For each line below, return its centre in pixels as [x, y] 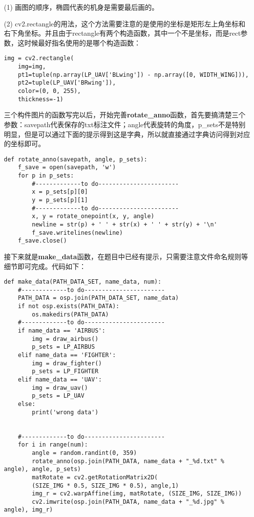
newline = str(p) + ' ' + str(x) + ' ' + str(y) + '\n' [125, 224]
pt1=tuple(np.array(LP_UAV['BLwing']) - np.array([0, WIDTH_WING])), [133, 75]
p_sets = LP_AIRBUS [63, 347]
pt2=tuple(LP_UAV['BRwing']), [67, 83]
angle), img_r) [29, 510]
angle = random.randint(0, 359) [85, 453]
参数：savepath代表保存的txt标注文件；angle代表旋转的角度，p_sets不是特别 [125, 124]
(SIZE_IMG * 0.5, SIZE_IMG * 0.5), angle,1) [105, 485]
